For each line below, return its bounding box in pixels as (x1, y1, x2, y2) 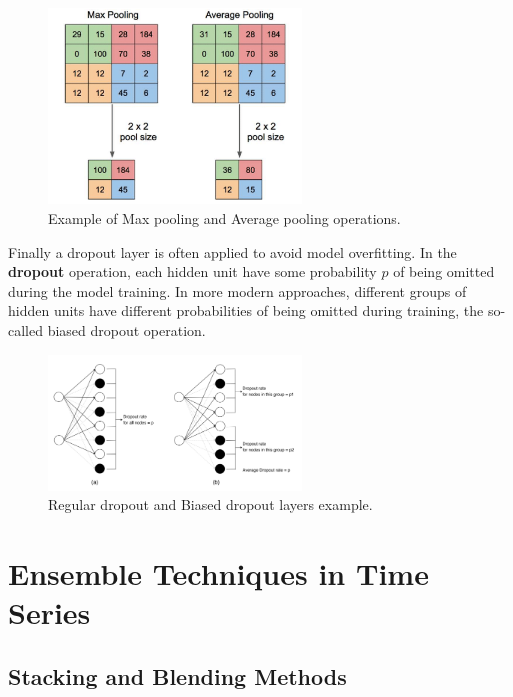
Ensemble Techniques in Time (8, 553, 429, 594)
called (8, 320, 43, 340)
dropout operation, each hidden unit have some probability (8, 261, 377, 282)
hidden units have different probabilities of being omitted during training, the (8, 300, 484, 321)
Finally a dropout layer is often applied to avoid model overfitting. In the (8, 241, 457, 262)
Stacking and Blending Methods (8, 660, 347, 691)
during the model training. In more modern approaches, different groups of (8, 280, 467, 301)
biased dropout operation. (47, 320, 206, 340)
